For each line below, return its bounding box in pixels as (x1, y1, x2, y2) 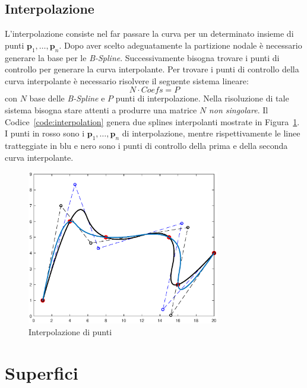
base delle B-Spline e (29, 92, 105, 104)
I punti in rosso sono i (5, 127, 85, 139)
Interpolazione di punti (29, 325, 112, 338)
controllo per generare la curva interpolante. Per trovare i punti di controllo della (5, 63, 299, 75)
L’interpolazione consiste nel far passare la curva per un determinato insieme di (5, 27, 294, 40)
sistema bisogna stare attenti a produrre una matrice (5, 103, 197, 116)
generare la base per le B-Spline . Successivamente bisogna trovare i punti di (5, 51, 280, 63)
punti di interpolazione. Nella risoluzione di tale (115, 92, 289, 104)
